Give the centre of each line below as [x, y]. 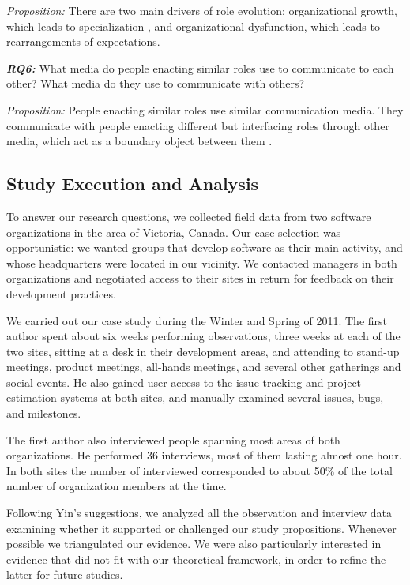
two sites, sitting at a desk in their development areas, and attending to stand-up [203, 351]
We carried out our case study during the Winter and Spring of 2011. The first [197, 320]
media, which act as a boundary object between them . [139, 141]
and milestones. [44, 413]
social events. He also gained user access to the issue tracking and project [184, 382]
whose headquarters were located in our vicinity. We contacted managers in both [202, 262]
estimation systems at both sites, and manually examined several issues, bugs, [195, 397]
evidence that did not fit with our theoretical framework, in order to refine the [196, 559]
